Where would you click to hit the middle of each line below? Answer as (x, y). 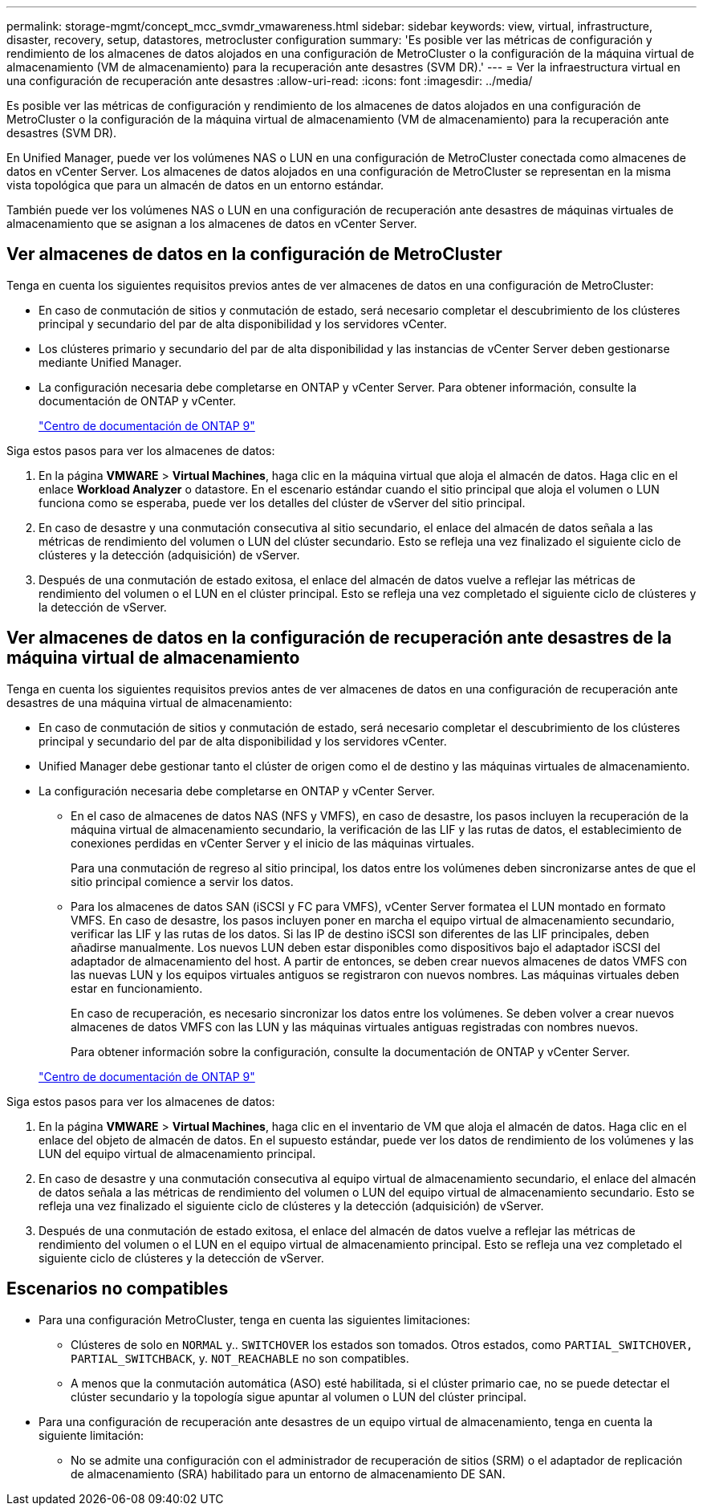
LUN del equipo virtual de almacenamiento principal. (177, 1153)
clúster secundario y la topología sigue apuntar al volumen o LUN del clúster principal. (299, 1396)
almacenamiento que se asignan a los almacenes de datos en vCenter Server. (212, 224)
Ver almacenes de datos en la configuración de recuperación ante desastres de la (339, 638)
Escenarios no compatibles (118, 1289)
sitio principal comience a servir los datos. (182, 881)
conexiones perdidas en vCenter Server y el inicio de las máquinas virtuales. (273, 843)
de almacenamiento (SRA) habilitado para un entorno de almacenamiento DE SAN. (288, 1473)
